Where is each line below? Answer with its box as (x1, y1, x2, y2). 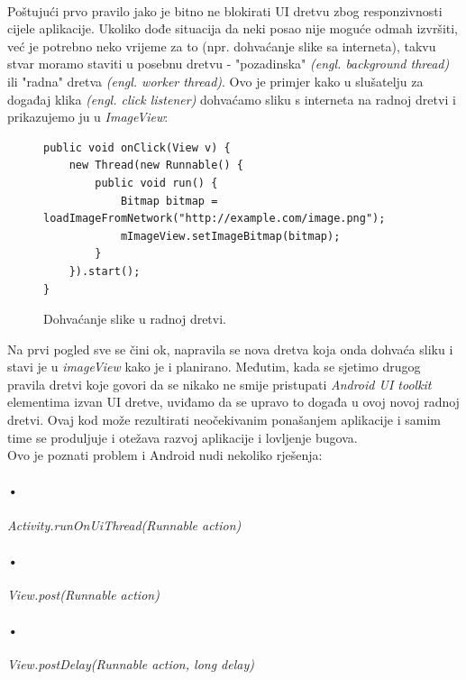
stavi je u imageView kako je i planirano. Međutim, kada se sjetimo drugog (7, 357, 421, 376)
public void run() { (95, 176, 218, 189)
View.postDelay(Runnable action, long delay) (7, 655, 254, 674)
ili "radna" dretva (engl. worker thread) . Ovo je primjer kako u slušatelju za (7, 71, 424, 90)
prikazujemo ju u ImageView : (7, 107, 169, 126)
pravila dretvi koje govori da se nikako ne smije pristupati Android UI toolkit (7, 374, 432, 393)
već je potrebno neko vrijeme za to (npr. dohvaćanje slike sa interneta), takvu (7, 36, 436, 55)
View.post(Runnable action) (7, 585, 160, 604)
